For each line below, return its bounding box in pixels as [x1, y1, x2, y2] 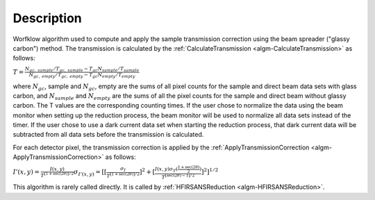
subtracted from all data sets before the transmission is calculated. [12, 131, 204, 139]
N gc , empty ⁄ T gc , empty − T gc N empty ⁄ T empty [28, 72, 135, 79]
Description [12, 10, 83, 26]
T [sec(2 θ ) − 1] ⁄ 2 [161, 172, 195, 181]
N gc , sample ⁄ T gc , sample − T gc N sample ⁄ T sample [24, 65, 140, 73]
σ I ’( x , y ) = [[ [73, 168, 107, 177]
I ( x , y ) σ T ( [154, 166, 178, 174]
